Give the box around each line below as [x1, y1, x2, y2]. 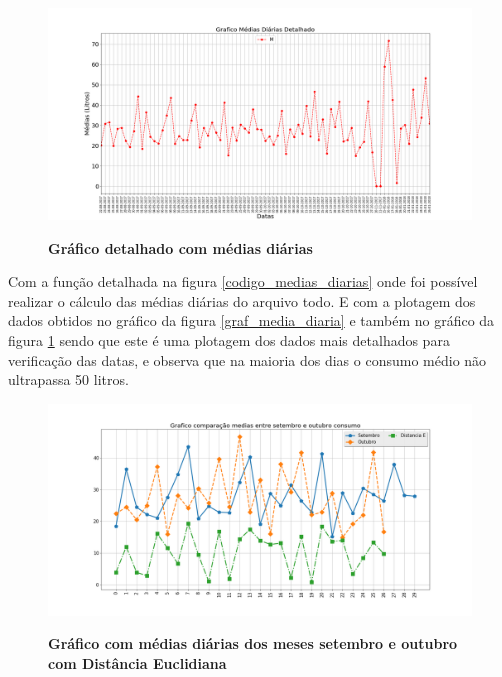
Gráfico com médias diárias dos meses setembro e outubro [48, 633, 458, 654]
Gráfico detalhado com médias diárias [48, 237, 313, 258]
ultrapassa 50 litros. [8, 369, 129, 390]
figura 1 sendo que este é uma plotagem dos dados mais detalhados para [8, 329, 450, 350]
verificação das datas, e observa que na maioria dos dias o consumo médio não [8, 349, 487, 370]
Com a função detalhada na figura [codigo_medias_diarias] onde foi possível [8, 271, 478, 292]
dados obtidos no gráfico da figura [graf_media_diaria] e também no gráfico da [8, 310, 495, 331]
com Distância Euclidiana [48, 652, 227, 673]
